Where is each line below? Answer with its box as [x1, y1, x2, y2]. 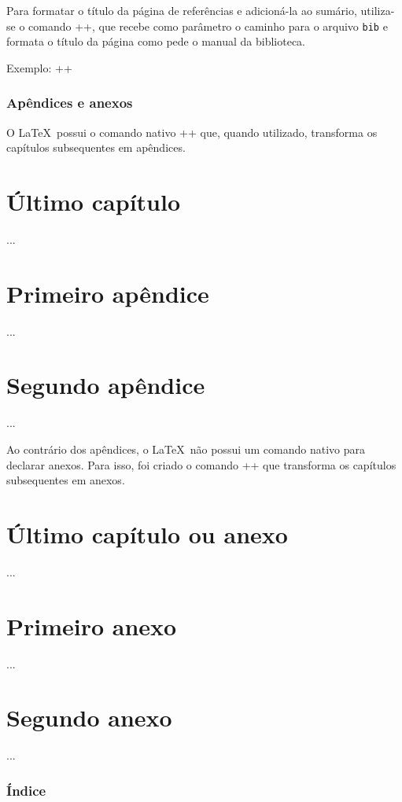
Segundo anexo [6, 701, 172, 734]
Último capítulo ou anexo [6, 517, 288, 550]
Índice [6, 780, 46, 800]
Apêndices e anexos [6, 93, 133, 112]
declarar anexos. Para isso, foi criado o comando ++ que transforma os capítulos [6, 456, 396, 473]
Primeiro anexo [6, 609, 177, 642]
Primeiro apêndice [6, 277, 209, 309]
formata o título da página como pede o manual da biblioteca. [6, 33, 306, 50]
